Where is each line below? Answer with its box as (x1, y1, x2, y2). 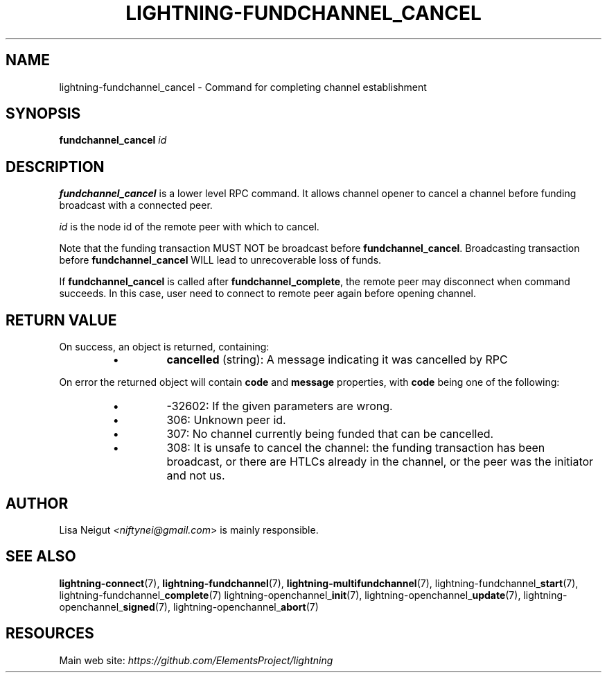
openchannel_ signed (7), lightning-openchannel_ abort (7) (59, 600, 319, 613)
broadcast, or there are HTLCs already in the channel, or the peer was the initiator (166, 455, 594, 469)
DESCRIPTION (6, 158, 105, 176)
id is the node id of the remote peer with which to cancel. (59, 221, 319, 233)
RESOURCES (6, 625, 94, 643)
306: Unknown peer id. (166, 413, 286, 427)
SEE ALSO (6, 548, 76, 566)
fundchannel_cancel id (59, 134, 167, 146)
